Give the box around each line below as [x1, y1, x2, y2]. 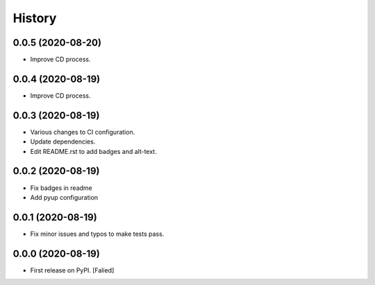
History [12, 10, 57, 26]
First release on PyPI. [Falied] [30, 266, 115, 274]
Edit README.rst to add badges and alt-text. [30, 147, 157, 155]
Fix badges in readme [30, 184, 93, 192]
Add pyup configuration [30, 193, 99, 201]
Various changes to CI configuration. [30, 128, 135, 136]
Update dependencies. [30, 137, 96, 146]
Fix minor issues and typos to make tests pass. [30, 230, 165, 238]
